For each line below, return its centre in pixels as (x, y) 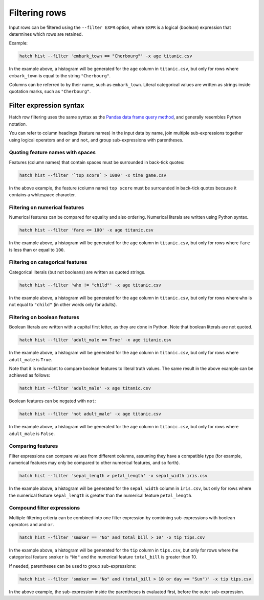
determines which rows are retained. (46, 34)
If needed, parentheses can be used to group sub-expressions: (73, 566)
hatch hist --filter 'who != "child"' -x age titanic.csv (90, 285)
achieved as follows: (30, 375)
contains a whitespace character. (43, 195)
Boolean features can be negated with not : (53, 401)
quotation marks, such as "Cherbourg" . (50, 92)
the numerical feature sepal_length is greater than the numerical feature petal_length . (101, 495)
